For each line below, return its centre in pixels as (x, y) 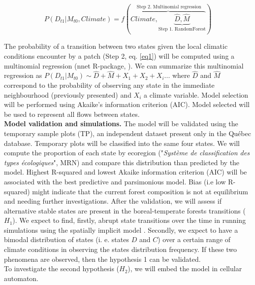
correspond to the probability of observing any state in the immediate (109, 85)
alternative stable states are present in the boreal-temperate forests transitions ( (125, 210)
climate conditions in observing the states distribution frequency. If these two (121, 249)
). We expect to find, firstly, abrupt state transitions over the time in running (129, 220)
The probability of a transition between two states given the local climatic (116, 46)
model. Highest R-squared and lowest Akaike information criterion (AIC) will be (126, 172)
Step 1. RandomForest (182, 29)
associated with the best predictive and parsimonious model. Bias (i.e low (115, 181)
